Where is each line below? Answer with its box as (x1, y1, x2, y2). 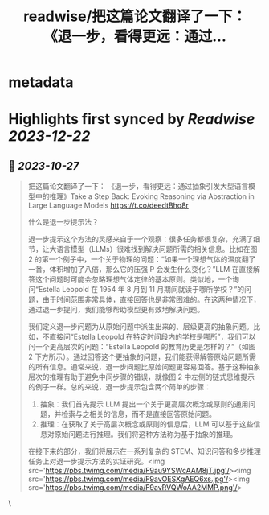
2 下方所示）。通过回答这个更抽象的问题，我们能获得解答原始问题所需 (27, 352, 257, 362)
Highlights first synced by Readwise (8, 110, 255, 129)
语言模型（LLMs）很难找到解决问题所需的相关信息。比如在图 (55, 245, 258, 254)
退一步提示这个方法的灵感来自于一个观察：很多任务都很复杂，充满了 (27, 234, 254, 244)
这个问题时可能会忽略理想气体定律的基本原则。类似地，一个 (35, 274, 233, 284)
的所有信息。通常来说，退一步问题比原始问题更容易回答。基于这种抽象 (27, 362, 261, 372)
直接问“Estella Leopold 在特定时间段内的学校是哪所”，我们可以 (49, 332, 256, 342)
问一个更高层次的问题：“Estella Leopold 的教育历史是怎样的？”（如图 (27, 342, 256, 352)
